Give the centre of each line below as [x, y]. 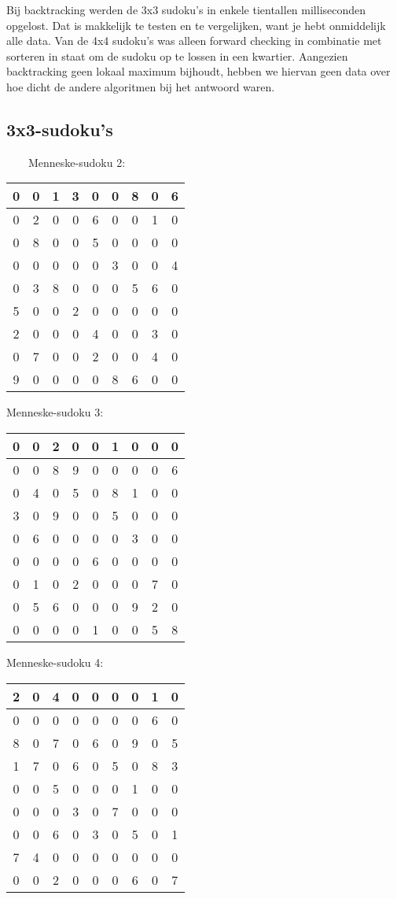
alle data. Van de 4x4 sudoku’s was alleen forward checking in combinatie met [194, 41]
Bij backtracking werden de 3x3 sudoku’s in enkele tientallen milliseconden [186, 9]
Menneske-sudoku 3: [55, 412]
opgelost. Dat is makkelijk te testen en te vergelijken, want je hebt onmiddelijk [196, 25]
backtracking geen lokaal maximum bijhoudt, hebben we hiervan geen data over [198, 71]
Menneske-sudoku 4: [55, 662]
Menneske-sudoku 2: [77, 162]
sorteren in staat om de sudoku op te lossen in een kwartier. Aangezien [177, 55]
